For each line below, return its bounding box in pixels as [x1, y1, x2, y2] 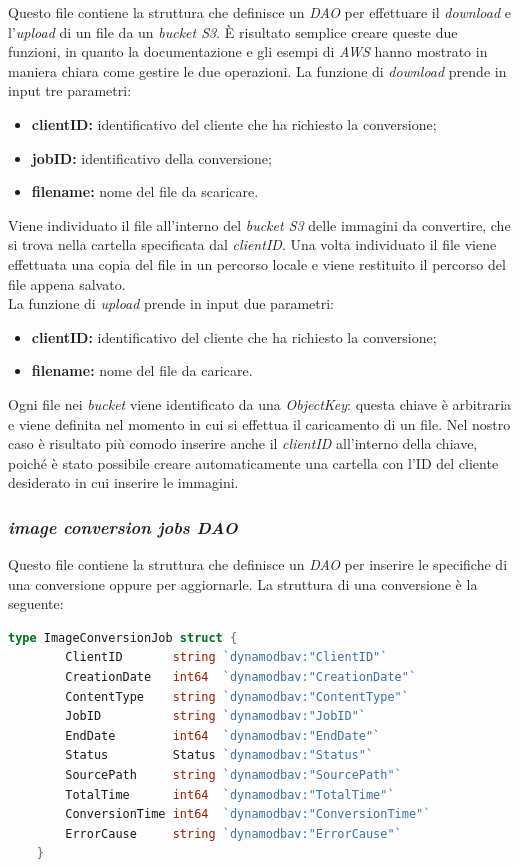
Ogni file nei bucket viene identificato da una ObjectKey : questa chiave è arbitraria [8, 393, 512, 414]
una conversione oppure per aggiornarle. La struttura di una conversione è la [8, 573, 478, 594]
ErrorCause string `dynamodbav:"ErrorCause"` [65, 826, 402, 841]
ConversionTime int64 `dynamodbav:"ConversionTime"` [65, 807, 431, 822]
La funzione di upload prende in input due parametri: [8, 293, 334, 314]
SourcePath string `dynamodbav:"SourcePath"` [65, 768, 402, 783]
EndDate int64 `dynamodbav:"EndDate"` [65, 728, 381, 743]
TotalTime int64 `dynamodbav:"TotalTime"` [65, 787, 395, 802]
